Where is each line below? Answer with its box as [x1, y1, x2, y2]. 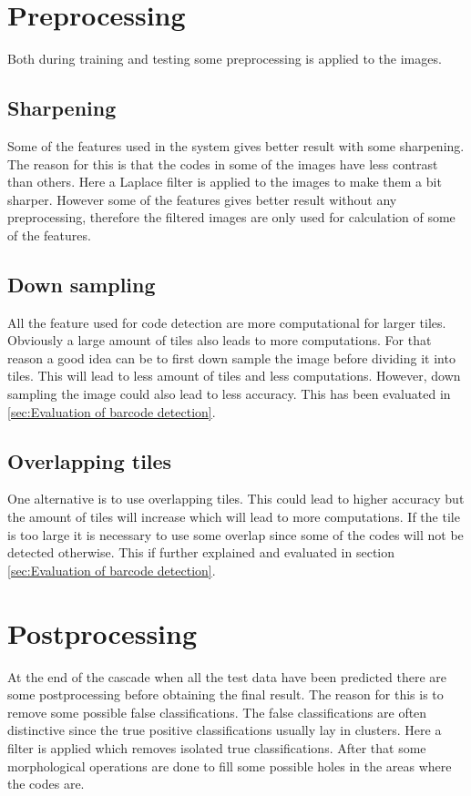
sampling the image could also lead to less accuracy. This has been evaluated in [7, 384, 451, 403]
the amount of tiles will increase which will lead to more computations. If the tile [7, 507, 460, 526]
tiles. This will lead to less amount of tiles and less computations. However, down [7, 366, 461, 385]
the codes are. [7, 774, 85, 793]
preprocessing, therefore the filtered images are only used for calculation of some [7, 208, 456, 227]
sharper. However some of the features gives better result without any [7, 189, 397, 209]
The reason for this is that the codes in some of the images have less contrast [7, 154, 438, 173]
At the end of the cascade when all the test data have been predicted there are [7, 667, 447, 686]
